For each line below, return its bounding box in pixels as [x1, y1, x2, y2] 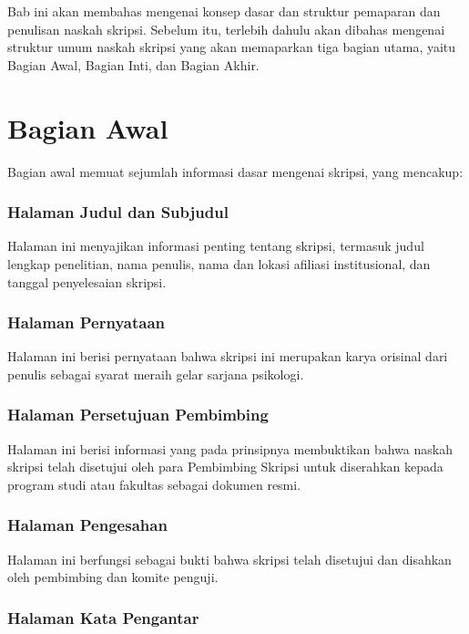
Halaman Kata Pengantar [7, 606, 199, 629]
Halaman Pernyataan [7, 311, 166, 334]
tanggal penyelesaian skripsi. [7, 272, 167, 291]
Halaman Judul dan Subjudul [7, 201, 229, 223]
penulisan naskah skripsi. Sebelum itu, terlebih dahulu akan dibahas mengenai [7, 19, 445, 38]
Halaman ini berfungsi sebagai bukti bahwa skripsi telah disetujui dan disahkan [7, 549, 452, 568]
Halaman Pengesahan [7, 514, 168, 536]
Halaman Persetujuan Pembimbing [7, 403, 269, 426]
